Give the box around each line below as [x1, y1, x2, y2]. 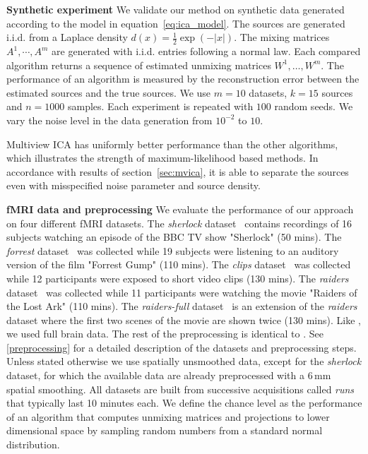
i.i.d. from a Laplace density [6, 30, 128, 44]
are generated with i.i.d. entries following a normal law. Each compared [52, 44, 361, 59]
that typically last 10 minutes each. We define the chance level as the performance [6, 395, 362, 410]
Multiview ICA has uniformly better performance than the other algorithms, [6, 136, 338, 151]
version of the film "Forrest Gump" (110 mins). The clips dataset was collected [6, 257, 351, 272]
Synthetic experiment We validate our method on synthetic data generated [6, 2, 345, 16]
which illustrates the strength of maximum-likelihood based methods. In [6, 150, 319, 165]
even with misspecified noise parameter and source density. [6, 178, 261, 193]
